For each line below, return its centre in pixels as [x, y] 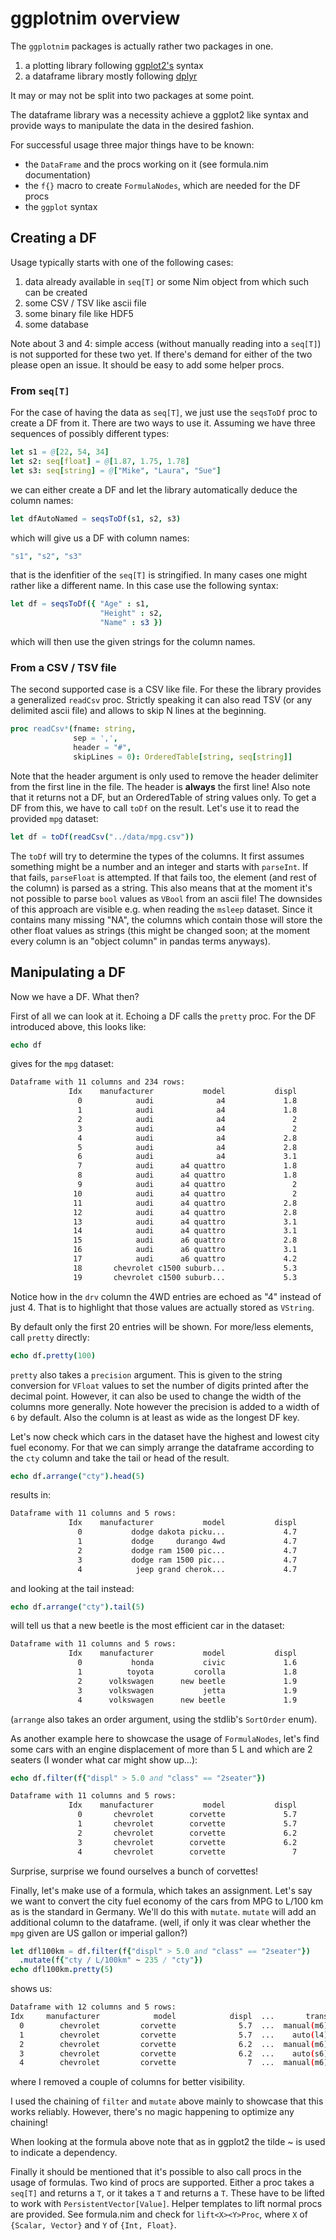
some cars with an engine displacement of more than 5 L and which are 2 [161, 1749]
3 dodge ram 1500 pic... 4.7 [187, 1560]
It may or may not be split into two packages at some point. [132, 95]
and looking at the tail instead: [72, 1588]
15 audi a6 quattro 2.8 [185, 1240]
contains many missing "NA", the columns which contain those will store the [166, 919]
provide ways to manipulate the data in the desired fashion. [132, 125]
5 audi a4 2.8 [187, 1147]
